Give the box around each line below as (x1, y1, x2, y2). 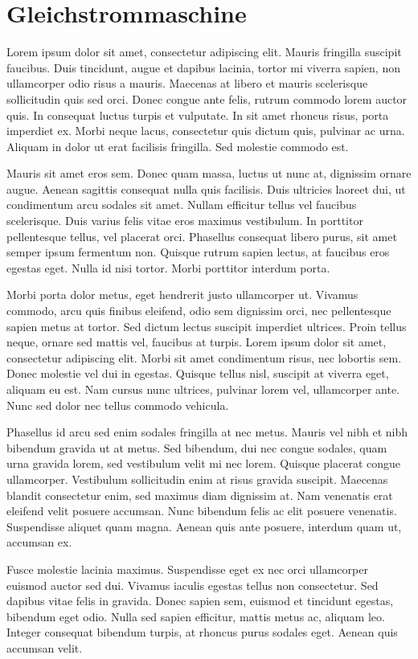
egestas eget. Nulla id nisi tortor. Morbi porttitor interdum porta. (6, 259, 330, 276)
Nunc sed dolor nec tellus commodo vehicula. (6, 396, 229, 413)
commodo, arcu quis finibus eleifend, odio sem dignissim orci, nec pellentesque (6, 302, 391, 319)
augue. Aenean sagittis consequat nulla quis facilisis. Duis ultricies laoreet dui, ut (6, 180, 406, 197)
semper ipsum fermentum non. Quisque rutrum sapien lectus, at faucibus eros (6, 244, 390, 260)
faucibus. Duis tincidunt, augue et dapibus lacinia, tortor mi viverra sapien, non (6, 59, 400, 76)
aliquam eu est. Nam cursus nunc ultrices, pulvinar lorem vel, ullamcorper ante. (6, 381, 400, 397)
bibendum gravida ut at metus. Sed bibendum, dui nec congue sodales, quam (6, 439, 387, 456)
